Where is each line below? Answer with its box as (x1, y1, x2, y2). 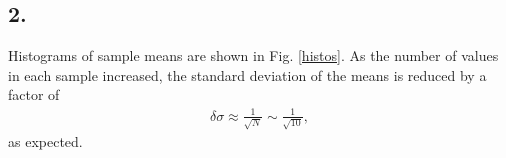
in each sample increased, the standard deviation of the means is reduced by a (8, 64, 487, 85)
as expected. (8, 131, 83, 152)
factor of (8, 84, 60, 105)
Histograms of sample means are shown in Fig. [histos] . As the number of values (8, 45, 499, 66)
